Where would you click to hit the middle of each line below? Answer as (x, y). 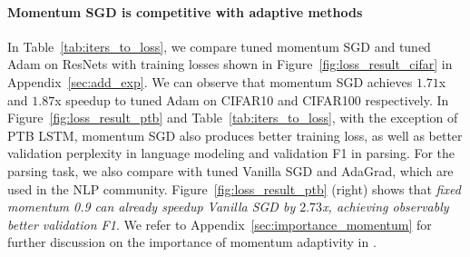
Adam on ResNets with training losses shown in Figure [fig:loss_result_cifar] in (230, 64)
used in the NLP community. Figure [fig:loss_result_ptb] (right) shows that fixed (234, 188)
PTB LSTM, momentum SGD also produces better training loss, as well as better (235, 135)
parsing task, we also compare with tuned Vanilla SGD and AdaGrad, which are (230, 170)
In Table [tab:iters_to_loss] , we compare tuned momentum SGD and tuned (219, 46)
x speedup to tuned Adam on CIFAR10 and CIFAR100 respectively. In (252, 99)
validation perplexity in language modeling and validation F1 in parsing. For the (231, 153)
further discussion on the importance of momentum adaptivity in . (192, 242)
